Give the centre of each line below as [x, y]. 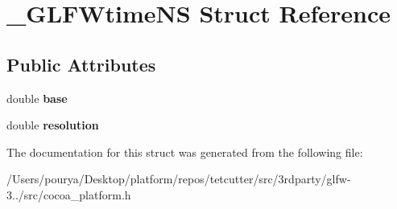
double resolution [53, 125]
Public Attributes [81, 64]
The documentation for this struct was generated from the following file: [185, 152]
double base [37, 98]
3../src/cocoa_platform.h [69, 194]
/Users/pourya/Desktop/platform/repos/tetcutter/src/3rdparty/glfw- [179, 179]
